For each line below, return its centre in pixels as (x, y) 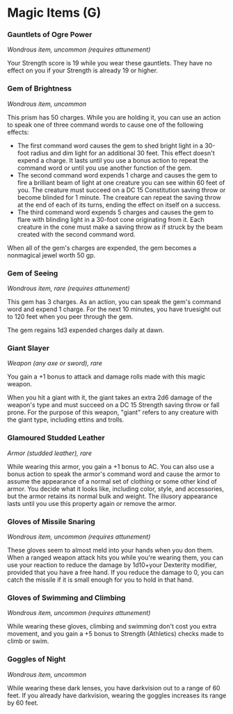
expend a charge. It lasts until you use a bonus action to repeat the (113, 160)
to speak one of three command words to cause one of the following (105, 125)
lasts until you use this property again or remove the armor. (92, 503)
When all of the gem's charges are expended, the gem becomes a (102, 248)
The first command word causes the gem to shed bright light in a (110, 145)
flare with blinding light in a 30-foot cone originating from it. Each (111, 219)
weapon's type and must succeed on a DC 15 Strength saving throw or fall (113, 405)
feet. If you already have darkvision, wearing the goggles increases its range (117, 695)
